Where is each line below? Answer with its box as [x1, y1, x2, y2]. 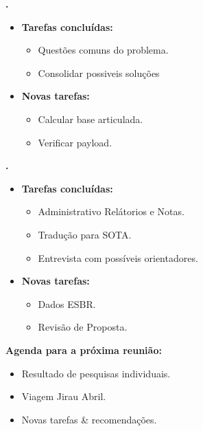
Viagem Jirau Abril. [21, 389, 106, 404]
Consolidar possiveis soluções [38, 65, 160, 80]
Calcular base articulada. [38, 111, 143, 126]
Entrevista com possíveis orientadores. [38, 250, 198, 265]
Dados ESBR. [38, 296, 96, 311]
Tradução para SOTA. [38, 227, 132, 241]
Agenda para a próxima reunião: [5, 342, 162, 357]
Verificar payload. [38, 135, 112, 149]
